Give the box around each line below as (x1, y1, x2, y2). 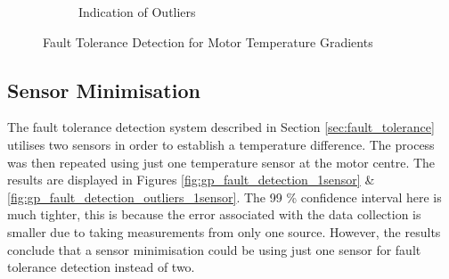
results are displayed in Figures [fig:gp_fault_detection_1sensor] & (7, 170, 375, 189)
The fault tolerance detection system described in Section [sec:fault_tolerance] (7, 118, 435, 136)
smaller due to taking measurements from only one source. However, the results (7, 222, 441, 241)
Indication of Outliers (78, 3, 196, 21)
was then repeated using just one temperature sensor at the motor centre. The (7, 152, 436, 171)
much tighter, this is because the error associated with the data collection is (7, 205, 421, 224)
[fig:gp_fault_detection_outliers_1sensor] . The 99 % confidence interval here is (7, 187, 442, 206)
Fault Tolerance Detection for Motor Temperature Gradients (43, 32, 373, 51)
